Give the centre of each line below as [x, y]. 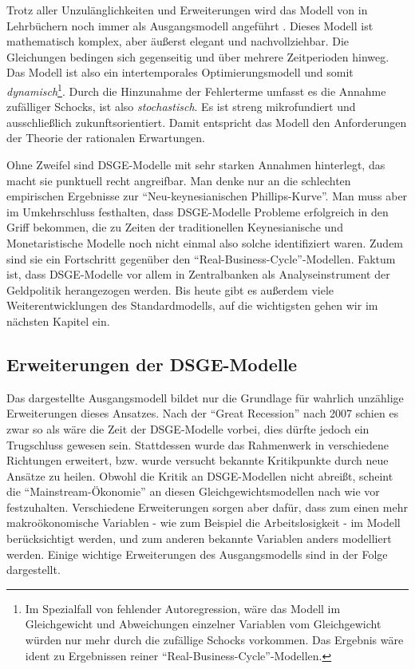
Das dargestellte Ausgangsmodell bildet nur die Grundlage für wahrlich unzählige [205, 397]
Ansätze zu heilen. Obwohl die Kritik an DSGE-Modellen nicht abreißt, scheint [200, 475]
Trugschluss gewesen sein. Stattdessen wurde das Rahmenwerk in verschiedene [198, 444]
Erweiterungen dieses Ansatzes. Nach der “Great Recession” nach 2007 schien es [203, 413]
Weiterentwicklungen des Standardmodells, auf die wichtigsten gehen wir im [192, 305]
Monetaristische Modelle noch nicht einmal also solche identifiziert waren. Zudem [205, 242]
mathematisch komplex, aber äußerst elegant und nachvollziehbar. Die [178, 41]
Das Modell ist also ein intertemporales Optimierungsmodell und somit [180, 72]
